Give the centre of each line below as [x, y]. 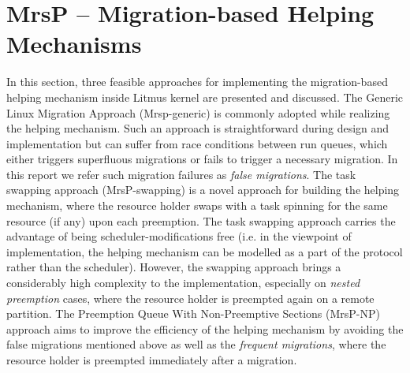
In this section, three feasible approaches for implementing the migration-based [197, 82]
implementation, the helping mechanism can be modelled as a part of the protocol [205, 251]
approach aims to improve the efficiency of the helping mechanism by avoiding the [205, 328]
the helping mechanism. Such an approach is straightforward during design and [198, 128]
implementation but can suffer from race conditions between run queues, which [197, 143]
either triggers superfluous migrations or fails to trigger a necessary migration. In [202, 159]
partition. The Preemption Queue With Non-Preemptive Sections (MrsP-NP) [194, 313]
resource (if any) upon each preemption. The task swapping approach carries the [201, 220]
